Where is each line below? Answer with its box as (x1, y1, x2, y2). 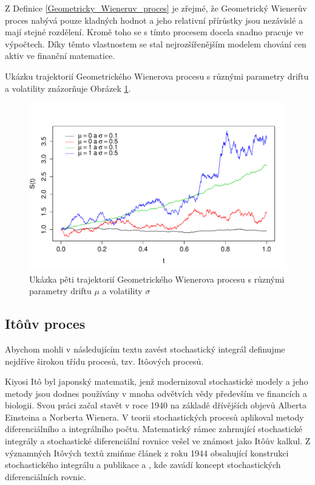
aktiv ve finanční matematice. (5, 49, 115, 62)
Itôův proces (5, 314, 86, 333)
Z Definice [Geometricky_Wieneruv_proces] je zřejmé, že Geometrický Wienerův (5, 2, 307, 14)
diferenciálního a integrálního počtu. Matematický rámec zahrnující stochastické (5, 422, 302, 435)
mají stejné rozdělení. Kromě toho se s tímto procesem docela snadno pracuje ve (5, 26, 303, 38)
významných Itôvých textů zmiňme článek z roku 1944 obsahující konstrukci (5, 446, 289, 459)
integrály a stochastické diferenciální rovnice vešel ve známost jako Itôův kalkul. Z (5, 435, 311, 447)
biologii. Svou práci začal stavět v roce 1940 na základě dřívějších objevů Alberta (5, 399, 307, 411)
